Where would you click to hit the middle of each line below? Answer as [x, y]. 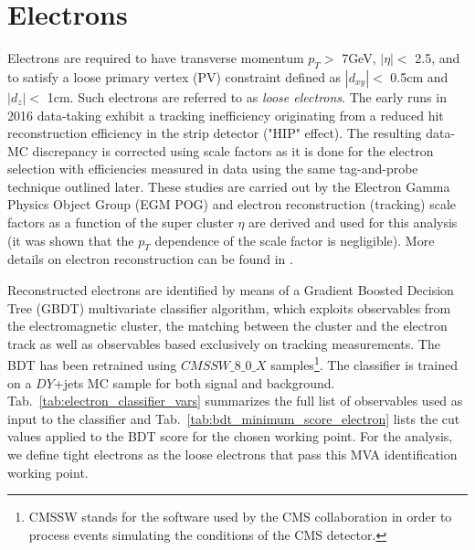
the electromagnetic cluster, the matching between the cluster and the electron [227, 326]
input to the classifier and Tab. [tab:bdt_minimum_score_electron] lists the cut [234, 418]
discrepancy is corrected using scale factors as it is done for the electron [233, 150]
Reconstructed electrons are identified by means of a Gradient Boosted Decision [231, 290]
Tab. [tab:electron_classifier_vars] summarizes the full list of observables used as [235, 401]
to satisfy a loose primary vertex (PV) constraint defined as [174, 76]
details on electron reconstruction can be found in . [150, 259]
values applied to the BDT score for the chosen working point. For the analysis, [230, 436]
